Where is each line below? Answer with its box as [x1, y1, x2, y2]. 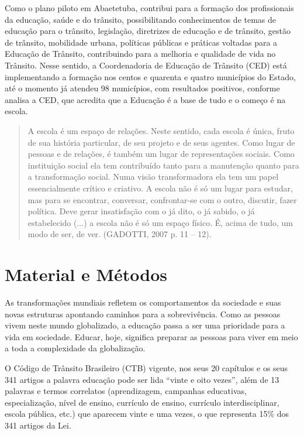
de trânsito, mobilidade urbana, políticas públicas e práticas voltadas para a [5, 36, 278, 48]
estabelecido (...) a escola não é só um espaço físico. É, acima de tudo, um [27, 216, 293, 228]
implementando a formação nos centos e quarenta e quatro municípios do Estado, [5, 70, 296, 83]
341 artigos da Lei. [5, 419, 71, 431]
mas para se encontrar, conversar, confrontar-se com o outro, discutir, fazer [27, 193, 297, 205]
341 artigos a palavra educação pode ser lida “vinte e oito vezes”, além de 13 [5, 373, 279, 385]
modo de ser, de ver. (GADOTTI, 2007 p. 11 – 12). [27, 228, 212, 240]
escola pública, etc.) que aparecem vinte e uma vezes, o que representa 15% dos [5, 407, 289, 420]
